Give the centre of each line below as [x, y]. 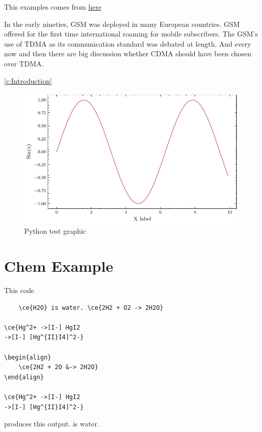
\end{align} [24, 377]
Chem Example [59, 266]
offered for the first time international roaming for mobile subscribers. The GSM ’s [131, 34]
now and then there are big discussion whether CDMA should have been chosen [128, 53]
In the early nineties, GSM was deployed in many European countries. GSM [122, 24]
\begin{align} [28, 357]
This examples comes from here [53, 7]
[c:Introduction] [28, 80]
